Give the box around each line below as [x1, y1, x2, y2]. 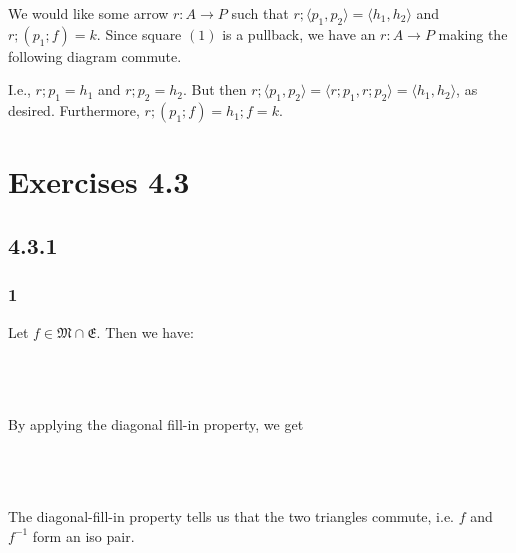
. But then [182, 79, 247, 100]
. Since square [96, 23, 182, 44]
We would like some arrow [8, 3, 169, 23]
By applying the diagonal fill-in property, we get [8, 413, 304, 434]
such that [231, 3, 289, 23]
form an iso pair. [32, 525, 135, 546]
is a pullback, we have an [222, 23, 376, 44]
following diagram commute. [8, 45, 182, 66]
